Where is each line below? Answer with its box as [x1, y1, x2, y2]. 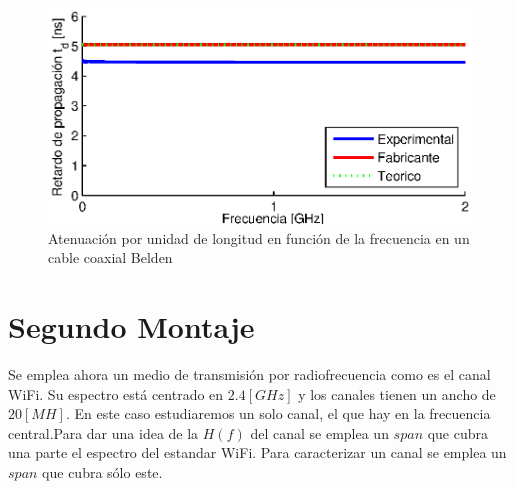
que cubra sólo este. [42, 461, 163, 482]
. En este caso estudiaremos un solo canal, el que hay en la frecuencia [65, 403, 491, 424]
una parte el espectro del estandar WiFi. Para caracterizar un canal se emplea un [8, 442, 507, 463]
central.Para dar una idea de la [8, 422, 199, 443]
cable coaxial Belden [48, 247, 173, 268]
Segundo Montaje [8, 305, 255, 346]
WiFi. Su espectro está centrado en [8, 383, 224, 404]
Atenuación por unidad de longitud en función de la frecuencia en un [48, 227, 470, 248]
